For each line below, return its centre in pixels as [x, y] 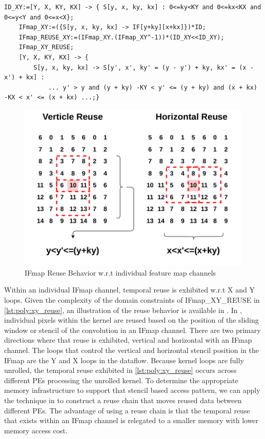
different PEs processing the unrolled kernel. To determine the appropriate [121, 380]
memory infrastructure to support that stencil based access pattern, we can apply [132, 390]
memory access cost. [36, 430]
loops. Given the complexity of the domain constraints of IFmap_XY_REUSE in [132, 300]
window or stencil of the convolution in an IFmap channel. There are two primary [132, 330]
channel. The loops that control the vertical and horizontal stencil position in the [131, 350]
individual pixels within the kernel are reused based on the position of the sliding [131, 320]
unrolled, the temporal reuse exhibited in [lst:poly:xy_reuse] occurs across [120, 370]
